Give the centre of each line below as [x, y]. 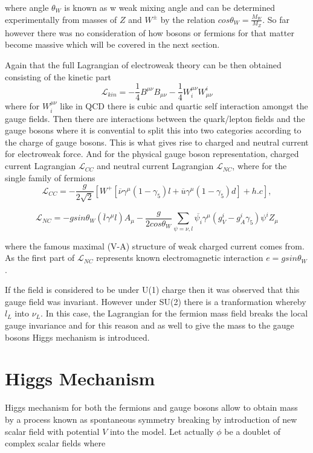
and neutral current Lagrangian [155, 166]
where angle [27, 7]
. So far [276, 19]
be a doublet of [252, 431]
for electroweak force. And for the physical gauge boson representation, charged [152, 154]
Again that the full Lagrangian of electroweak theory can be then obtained [143, 65]
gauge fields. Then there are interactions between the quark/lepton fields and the [155, 118]
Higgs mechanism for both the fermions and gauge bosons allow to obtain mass [151, 407]
